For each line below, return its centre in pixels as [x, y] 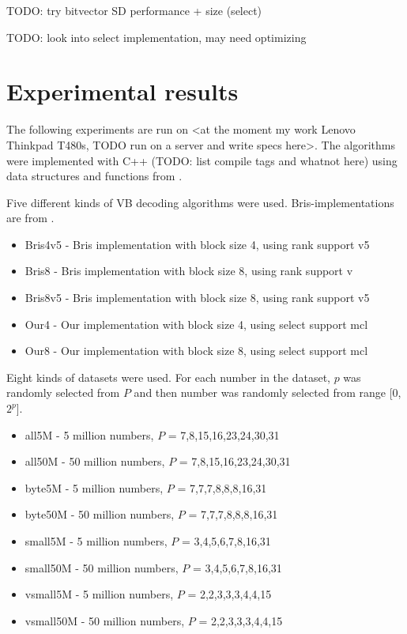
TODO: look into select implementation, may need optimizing [156, 37]
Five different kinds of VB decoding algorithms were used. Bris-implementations [200, 202]
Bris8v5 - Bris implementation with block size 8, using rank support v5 [197, 298]
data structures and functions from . [94, 176]
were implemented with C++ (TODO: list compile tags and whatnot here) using [202, 160]
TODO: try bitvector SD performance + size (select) [134, 10]
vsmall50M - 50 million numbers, [105, 620]
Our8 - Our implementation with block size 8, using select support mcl [196, 351]
